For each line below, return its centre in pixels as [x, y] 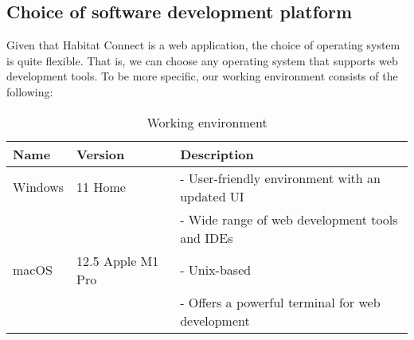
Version [101, 154]
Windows [39, 187]
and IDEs [207, 237]
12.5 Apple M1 [118, 260]
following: [30, 91]
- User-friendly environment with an [280, 178]
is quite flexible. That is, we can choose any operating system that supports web [202, 60]
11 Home [101, 187]
